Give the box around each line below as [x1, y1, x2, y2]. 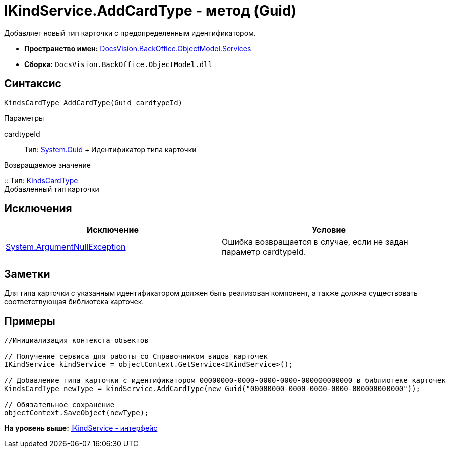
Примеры [4, 314, 55, 328]
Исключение [87, 225, 139, 235]
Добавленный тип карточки [4, 184, 99, 193]
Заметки [4, 267, 50, 280]
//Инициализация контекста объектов [4, 336, 149, 345]
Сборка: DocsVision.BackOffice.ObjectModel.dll [24, 59, 213, 69]
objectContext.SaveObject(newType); [4, 409, 149, 417]
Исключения [4, 202, 72, 215]
